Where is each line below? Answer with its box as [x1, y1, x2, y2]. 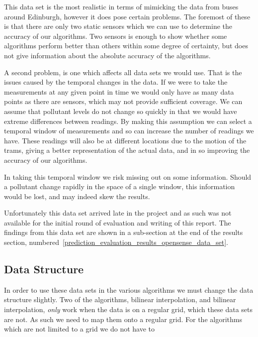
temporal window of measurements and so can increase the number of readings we [4, 125, 254, 136]
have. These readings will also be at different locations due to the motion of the [4, 135, 247, 145]
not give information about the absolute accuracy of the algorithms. [4, 50, 211, 60]
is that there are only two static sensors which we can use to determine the [4, 21, 233, 31]
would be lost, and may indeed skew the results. [4, 191, 150, 201]
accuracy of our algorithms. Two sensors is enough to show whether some [4, 30, 227, 41]
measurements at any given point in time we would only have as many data [4, 86, 234, 97]
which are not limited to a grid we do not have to [4, 324, 155, 334]
